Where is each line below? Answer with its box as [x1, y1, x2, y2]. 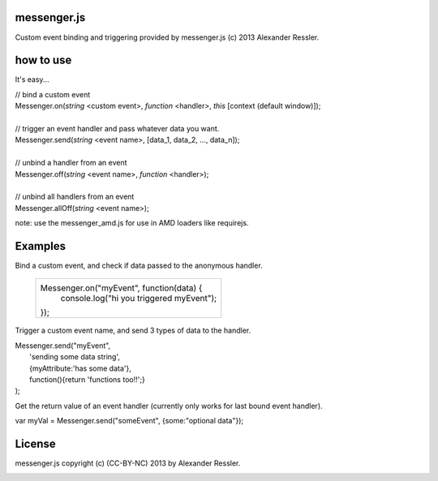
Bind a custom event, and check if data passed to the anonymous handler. [15, 260, 263, 271]
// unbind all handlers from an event [15, 191, 135, 202]
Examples [15, 239, 67, 253]
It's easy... [15, 75, 49, 84]
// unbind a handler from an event [15, 158, 127, 168]
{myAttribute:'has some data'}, [29, 363, 131, 373]
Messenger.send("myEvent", [15, 341, 111, 350]
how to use [15, 54, 72, 67]
